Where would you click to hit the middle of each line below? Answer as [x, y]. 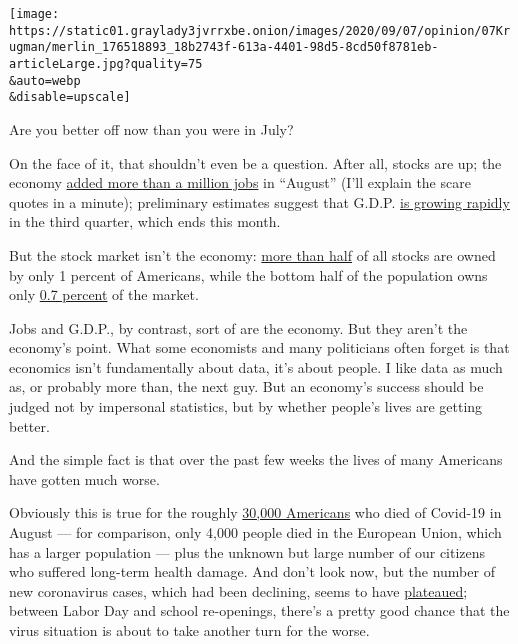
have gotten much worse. [84, 478]
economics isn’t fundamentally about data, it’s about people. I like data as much [256, 366]
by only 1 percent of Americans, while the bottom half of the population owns [248, 274]
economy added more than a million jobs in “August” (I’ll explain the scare [240, 182]
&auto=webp [45, 80]
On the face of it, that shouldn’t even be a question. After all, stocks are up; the [255, 162]
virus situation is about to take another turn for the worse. [189, 630]
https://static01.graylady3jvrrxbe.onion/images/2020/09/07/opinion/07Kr [260, 30]
